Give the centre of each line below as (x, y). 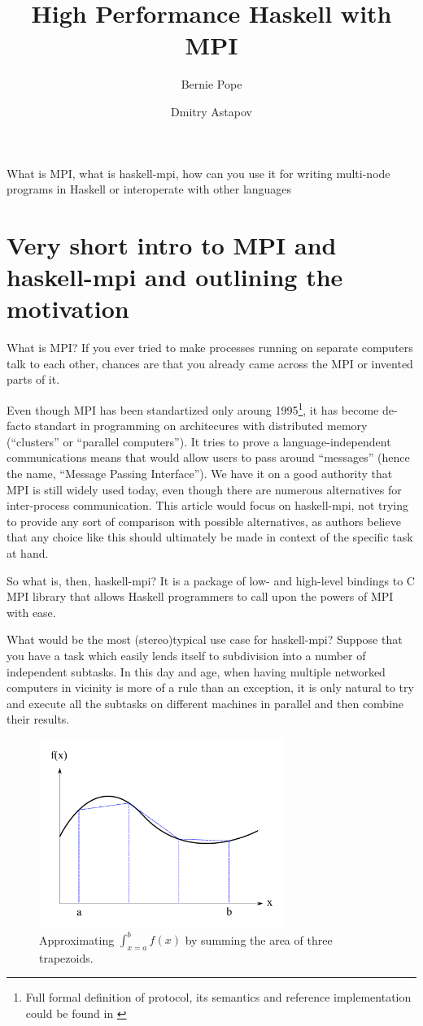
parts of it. (33, 379)
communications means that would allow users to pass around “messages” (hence (208, 457)
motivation (68, 309)
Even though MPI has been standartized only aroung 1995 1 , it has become (193, 408)
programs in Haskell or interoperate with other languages (149, 189)
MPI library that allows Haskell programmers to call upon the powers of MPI (200, 596)
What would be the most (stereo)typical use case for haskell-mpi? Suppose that (205, 639)
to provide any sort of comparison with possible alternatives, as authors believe (204, 521)
